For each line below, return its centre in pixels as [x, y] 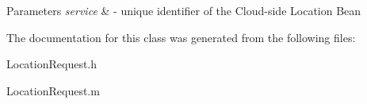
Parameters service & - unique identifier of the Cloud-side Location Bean [184, 10]
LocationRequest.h [52, 64]
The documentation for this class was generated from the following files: [181, 37]
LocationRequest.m [53, 90]
